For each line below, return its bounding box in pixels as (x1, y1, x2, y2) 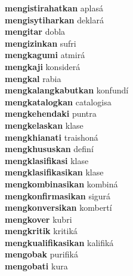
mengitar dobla (5, 25, 66, 38)
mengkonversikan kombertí (5, 201, 112, 214)
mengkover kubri (5, 213, 72, 225)
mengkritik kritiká (5, 225, 78, 237)
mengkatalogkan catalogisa (5, 95, 112, 108)
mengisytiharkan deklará (5, 13, 104, 26)
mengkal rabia (5, 72, 61, 84)
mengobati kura (5, 260, 68, 272)
